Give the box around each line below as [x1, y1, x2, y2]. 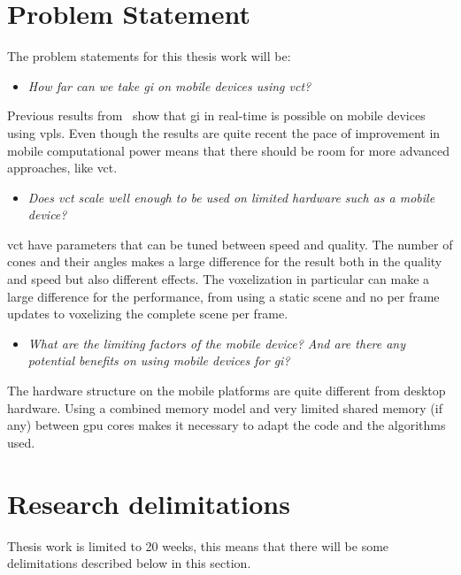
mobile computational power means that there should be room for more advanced [7, 141, 450, 159]
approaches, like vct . [7, 158, 118, 177]
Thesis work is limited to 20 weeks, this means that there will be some [7, 536, 389, 555]
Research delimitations [7, 485, 290, 521]
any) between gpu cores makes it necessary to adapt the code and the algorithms [7, 416, 446, 434]
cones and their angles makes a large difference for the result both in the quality [7, 252, 442, 271]
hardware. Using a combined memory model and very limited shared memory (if [7, 398, 442, 417]
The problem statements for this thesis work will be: [7, 47, 291, 65]
